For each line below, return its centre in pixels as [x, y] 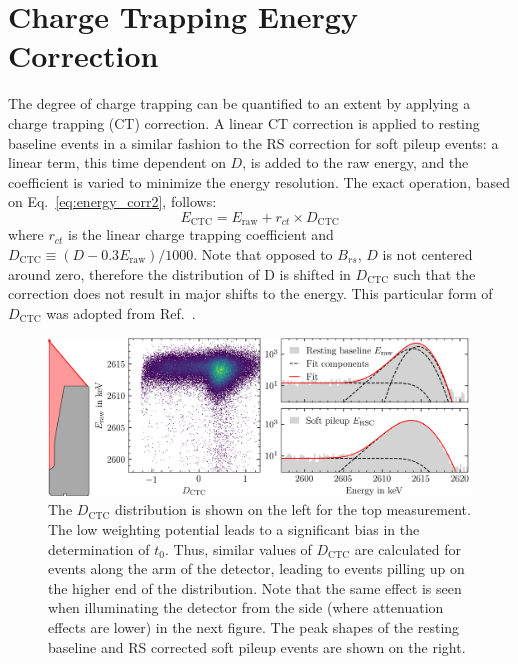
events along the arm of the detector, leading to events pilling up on [256, 568]
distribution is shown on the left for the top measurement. [293, 509]
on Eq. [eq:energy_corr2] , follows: [112, 201]
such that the [434, 273]
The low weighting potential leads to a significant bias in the [234, 529]
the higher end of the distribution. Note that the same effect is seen [255, 587]
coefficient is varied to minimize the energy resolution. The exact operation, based [259, 181]
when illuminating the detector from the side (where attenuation [246, 607]
